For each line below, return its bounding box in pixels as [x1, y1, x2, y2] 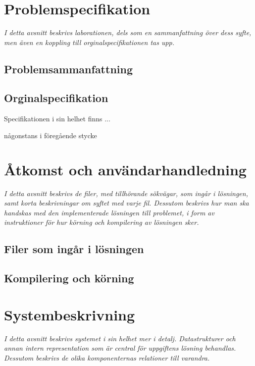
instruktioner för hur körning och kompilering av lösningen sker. [4, 217, 199, 227]
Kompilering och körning [4, 270, 134, 286]
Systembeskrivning [4, 304, 135, 324]
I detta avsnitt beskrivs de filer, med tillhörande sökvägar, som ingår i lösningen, [4, 188, 248, 198]
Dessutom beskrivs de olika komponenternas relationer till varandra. [4, 352, 210, 363]
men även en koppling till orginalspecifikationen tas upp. [4, 37, 175, 47]
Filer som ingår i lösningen [4, 241, 144, 257]
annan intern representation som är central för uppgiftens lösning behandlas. [4, 343, 236, 353]
